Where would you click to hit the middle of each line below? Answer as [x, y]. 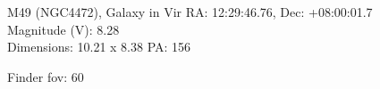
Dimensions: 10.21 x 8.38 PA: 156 [99, 47]
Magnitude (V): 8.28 [63, 29]
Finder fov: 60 [46, 76]
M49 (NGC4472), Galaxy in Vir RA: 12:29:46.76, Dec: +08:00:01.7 [190, 12]
